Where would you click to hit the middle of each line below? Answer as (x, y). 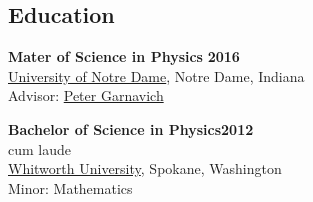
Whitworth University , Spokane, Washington (145, 168)
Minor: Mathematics (70, 187)
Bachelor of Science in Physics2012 (131, 128)
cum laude (39, 148)
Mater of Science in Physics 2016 (124, 56)
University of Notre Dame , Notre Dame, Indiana (156, 75)
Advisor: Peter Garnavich (86, 95)
